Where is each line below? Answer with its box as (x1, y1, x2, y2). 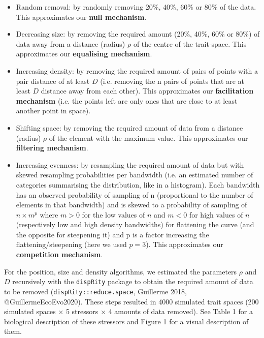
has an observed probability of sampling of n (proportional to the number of (16, 189, 253, 200)
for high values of (189, 209, 243, 220)
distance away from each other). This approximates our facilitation (41, 85, 254, 96)
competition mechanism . (16, 249, 103, 260)
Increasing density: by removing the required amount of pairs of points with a (16, 65, 258, 76)
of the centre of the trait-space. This (133, 38, 247, 49)
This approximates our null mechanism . (16, 11, 147, 22)
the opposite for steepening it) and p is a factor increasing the (16, 229, 209, 239)
